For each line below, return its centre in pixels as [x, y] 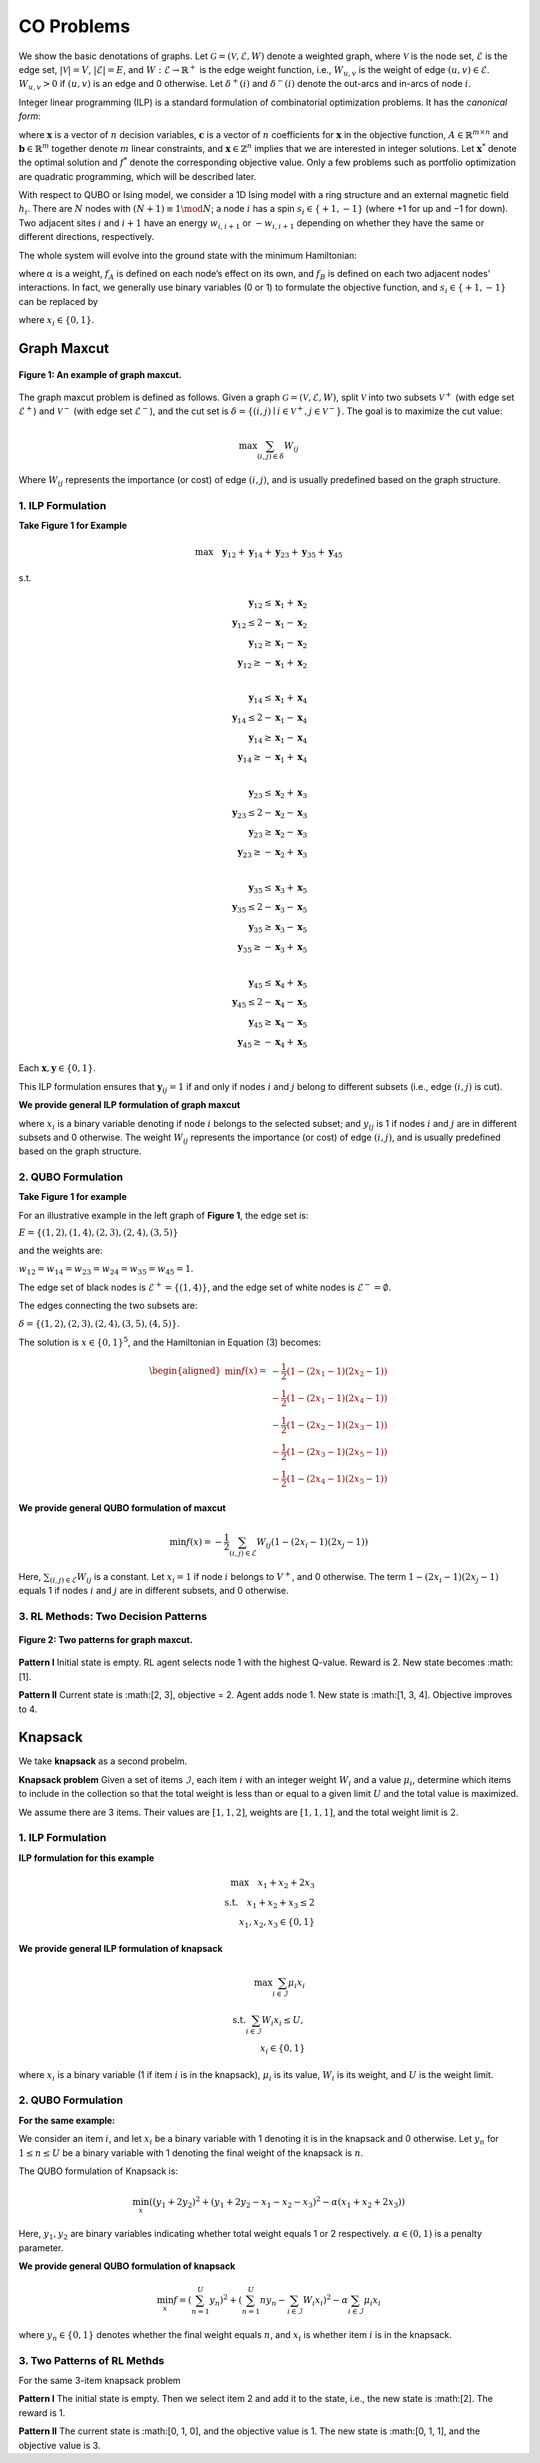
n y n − [272, 2301]
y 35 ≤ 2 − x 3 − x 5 [269, 908]
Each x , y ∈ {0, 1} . [57, 1068]
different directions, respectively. [86, 237]
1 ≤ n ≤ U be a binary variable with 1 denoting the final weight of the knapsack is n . [191, 2152]
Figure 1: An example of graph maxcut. [100, 374]
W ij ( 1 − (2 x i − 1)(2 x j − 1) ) [312, 1543]
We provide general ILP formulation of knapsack [121, 1948]
